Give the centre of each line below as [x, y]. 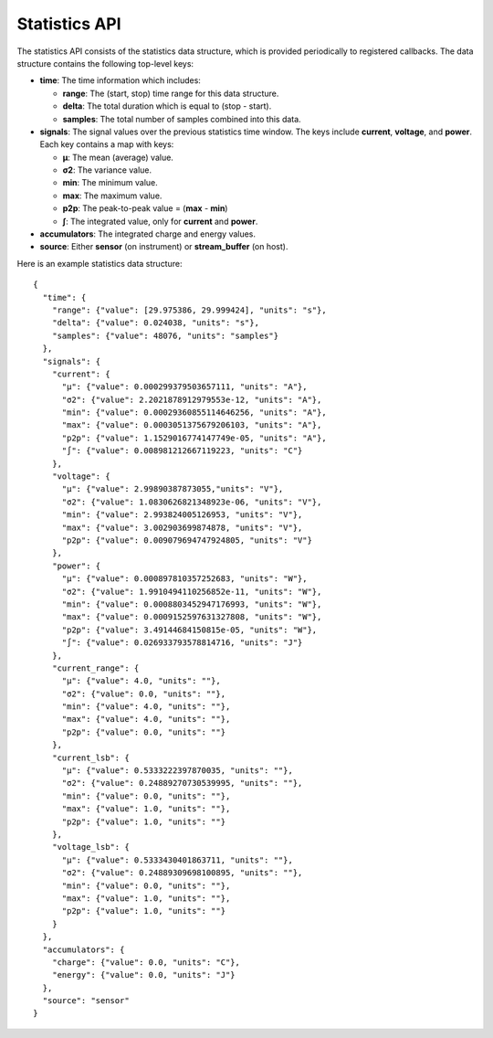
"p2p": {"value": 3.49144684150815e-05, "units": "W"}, [189, 630]
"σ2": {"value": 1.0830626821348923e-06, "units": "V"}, [192, 502]
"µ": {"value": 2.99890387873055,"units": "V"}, [173, 489]
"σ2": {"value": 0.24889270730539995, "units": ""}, [182, 783]
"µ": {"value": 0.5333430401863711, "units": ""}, [178, 860]
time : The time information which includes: [120, 80]
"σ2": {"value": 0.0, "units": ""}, [144, 694]
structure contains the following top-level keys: [105, 63]
